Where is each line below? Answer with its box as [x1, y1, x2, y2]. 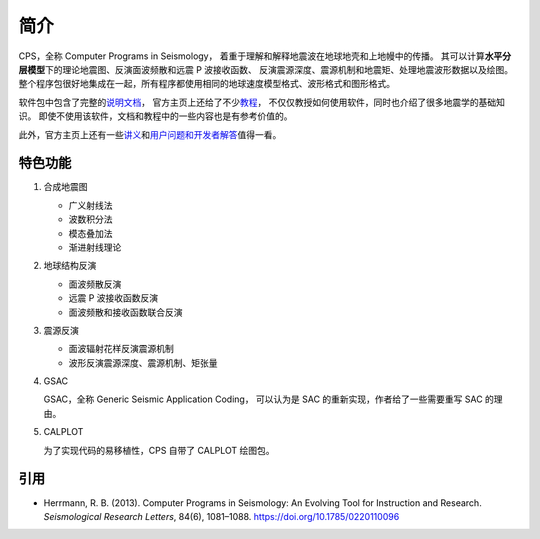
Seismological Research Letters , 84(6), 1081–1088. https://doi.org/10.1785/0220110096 [43, 510, 400, 522]
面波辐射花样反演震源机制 [68, 343, 174, 355]
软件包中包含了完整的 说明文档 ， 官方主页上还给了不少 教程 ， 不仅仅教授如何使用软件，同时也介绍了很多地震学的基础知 [18, 96, 505, 108]
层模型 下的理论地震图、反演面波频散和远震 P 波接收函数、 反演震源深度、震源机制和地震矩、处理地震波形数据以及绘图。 [18, 63, 514, 75]
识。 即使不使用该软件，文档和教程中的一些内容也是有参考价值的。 [18, 110, 293, 122]
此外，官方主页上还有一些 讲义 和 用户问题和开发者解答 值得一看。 [18, 128, 282, 140]
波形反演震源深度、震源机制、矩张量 [68, 356, 218, 369]
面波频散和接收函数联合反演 [68, 306, 183, 318]
